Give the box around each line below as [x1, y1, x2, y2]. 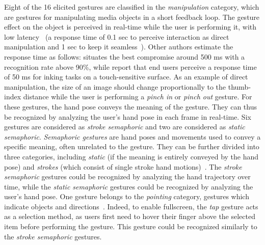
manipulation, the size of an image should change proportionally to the [4, 81, 226, 92]
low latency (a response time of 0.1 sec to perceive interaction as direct [4, 31, 229, 42]
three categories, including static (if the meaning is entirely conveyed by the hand [4, 151, 259, 161]
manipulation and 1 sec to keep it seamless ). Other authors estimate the [4, 41, 233, 52]
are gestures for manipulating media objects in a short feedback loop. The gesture [4, 11, 260, 22]
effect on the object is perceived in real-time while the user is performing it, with [4, 21, 257, 32]
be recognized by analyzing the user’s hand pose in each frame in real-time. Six [4, 111, 251, 122]
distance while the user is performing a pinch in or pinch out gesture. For [23, 91, 252, 102]
